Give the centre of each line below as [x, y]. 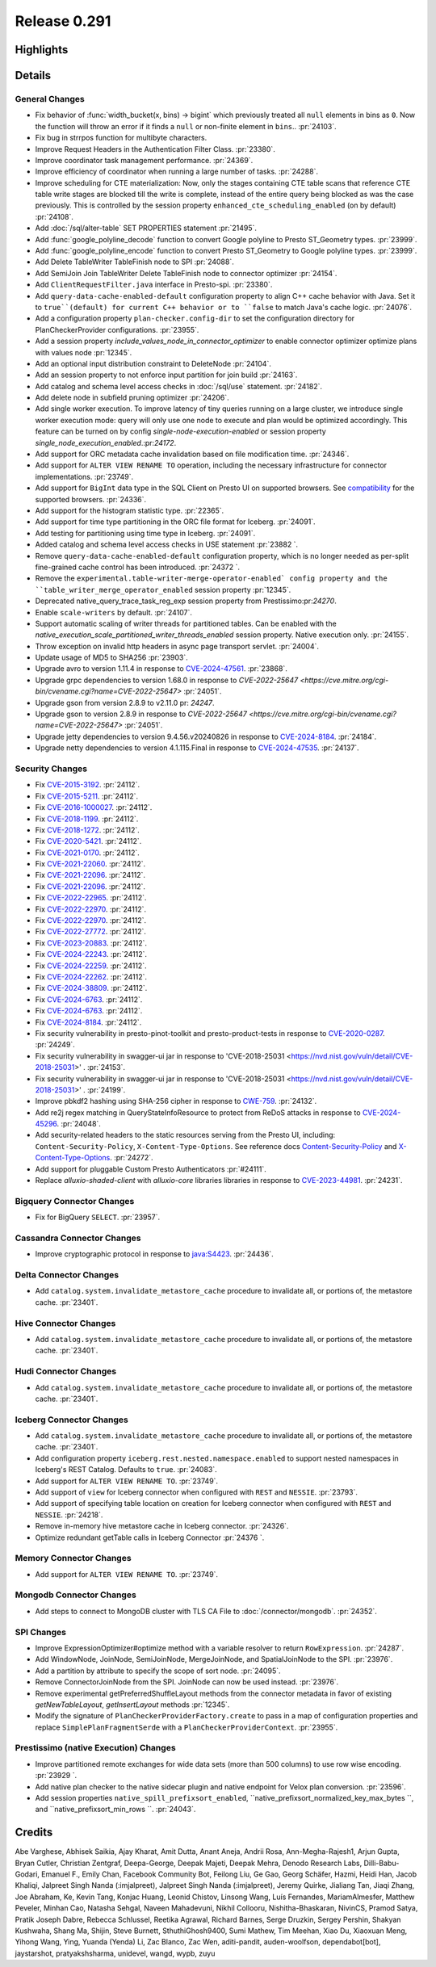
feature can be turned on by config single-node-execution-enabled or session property [180, 431]
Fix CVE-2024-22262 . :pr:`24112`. [91, 976]
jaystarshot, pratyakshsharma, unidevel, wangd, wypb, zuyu [115, 1953]
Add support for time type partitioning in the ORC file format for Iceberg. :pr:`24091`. [175, 522]
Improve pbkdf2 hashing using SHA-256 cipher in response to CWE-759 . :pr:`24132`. [176, 1101]
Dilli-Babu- [381, 1863]
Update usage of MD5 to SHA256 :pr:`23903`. [112, 657]
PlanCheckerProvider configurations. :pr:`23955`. [117, 329]
